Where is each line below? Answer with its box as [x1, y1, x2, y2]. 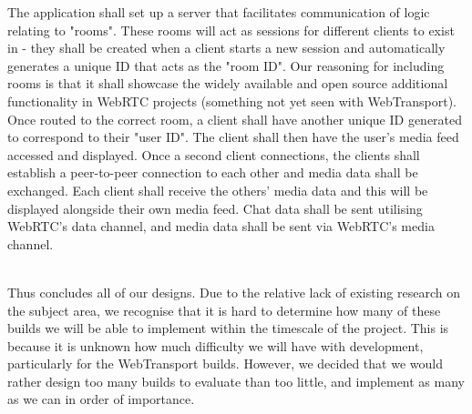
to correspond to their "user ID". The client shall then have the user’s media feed [7, 127, 459, 146]
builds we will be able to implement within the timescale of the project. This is [7, 318, 449, 338]
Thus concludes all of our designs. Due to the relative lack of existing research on [7, 282, 460, 301]
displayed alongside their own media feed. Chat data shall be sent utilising [7, 198, 423, 217]
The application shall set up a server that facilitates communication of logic [7, 3, 430, 21]
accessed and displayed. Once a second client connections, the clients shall [7, 145, 420, 164]
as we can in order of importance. [7, 389, 195, 409]
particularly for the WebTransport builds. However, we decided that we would [7, 354, 443, 373]
